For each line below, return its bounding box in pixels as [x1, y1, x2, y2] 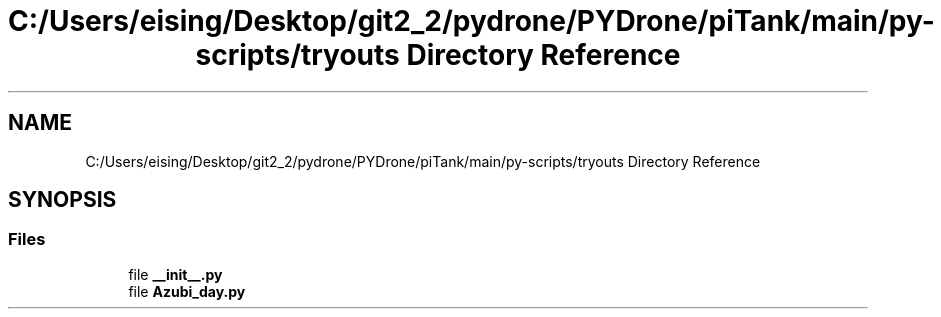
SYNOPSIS [8, 187, 117, 213]
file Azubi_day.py [128, 282, 246, 300]
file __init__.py [128, 265, 223, 283]
